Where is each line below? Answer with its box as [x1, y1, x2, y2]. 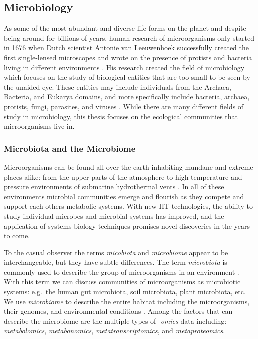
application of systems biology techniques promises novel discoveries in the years [4, 220, 250, 231]
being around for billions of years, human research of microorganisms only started [4, 32, 254, 43]
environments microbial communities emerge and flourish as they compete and [4, 191, 244, 201]
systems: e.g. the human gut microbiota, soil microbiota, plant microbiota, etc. [4, 286, 246, 297]
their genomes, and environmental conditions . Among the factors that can [4, 306, 233, 316]
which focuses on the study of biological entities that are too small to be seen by [4, 72, 250, 82]
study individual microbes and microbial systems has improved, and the [4, 210, 224, 221]
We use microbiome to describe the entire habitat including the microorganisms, [4, 296, 250, 306]
